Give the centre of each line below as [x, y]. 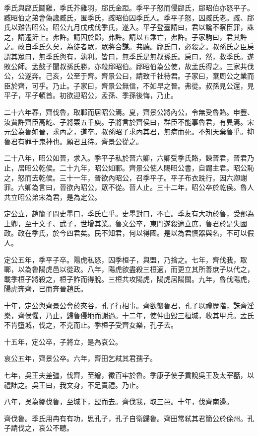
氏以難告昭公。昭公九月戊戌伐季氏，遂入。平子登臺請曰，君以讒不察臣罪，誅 [129, 27]
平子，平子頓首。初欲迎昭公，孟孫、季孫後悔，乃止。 [91, 95]
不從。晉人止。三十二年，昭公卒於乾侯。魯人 [181, 187]
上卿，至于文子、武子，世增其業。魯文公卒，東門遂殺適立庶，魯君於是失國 [126, 223]
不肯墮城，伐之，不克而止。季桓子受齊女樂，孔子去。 [91, 325]
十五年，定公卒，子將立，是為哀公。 [63, 341]
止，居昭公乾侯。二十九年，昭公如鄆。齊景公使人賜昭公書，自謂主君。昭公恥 [129, 167]
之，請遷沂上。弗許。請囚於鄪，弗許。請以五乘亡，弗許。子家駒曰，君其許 [126, 37]
